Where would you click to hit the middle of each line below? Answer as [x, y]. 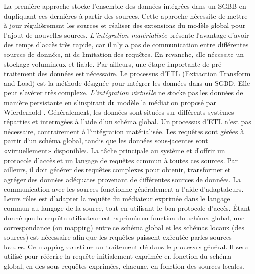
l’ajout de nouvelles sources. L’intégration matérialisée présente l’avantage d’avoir [127, 35]
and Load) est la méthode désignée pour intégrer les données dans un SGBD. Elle [127, 83]
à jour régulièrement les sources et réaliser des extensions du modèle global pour [125, 25]
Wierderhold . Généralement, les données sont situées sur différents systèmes [119, 112]
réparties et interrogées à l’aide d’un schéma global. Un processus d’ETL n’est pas [127, 122]
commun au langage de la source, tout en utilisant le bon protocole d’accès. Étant [127, 208]
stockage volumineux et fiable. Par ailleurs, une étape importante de [107, 64]
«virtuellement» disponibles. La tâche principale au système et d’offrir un [114, 150]
